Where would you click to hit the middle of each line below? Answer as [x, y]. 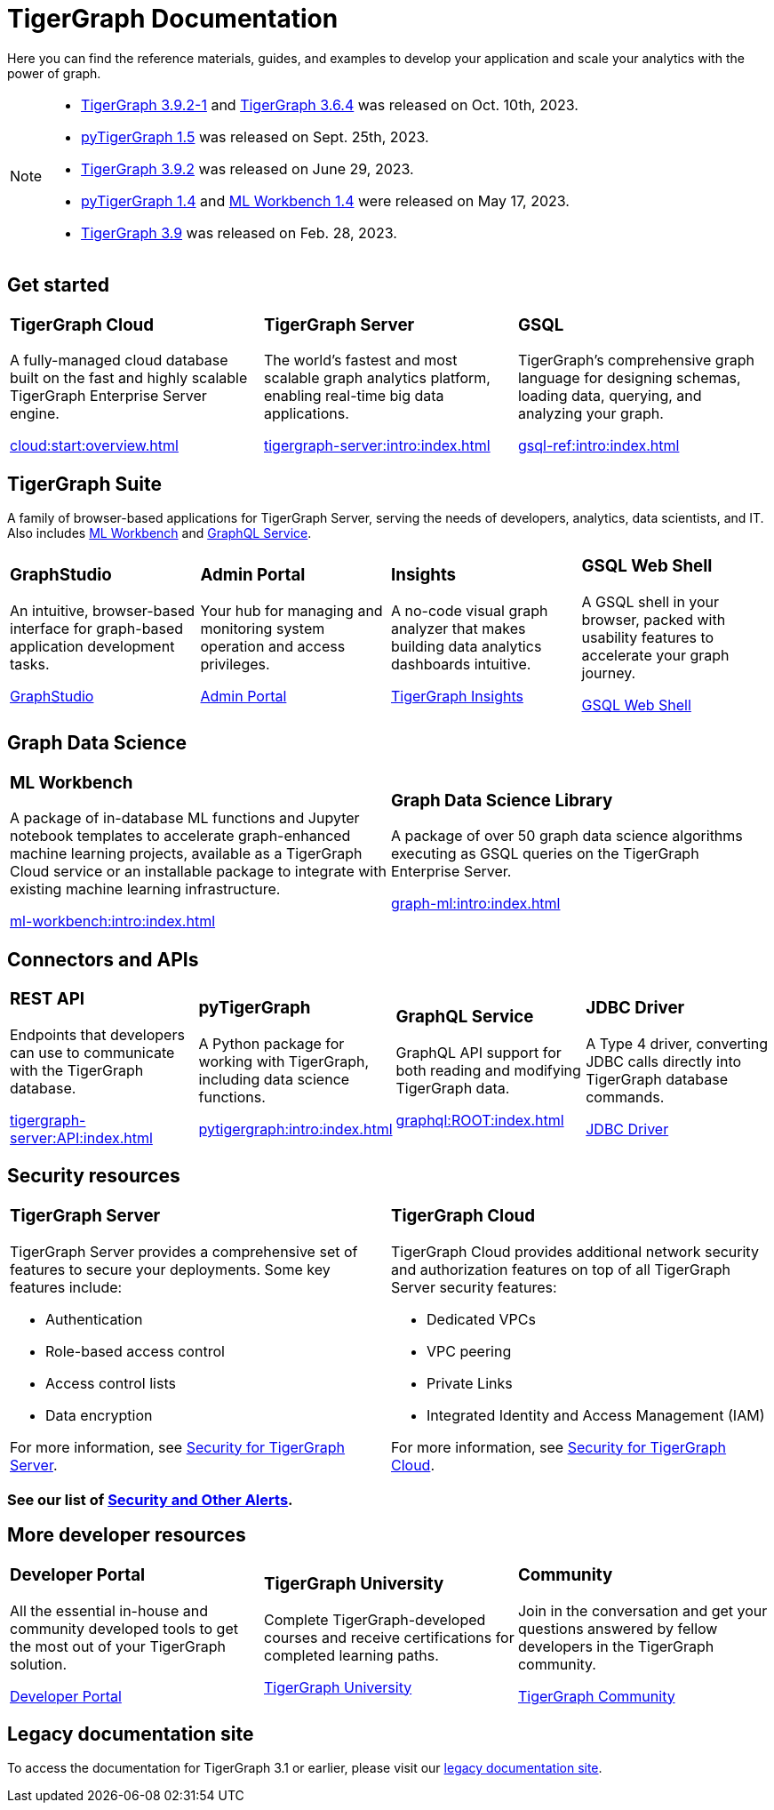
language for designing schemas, [629, 378]
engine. [35, 414]
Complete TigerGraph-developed [375, 1619]
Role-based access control [135, 1351]
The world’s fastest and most [360, 360]
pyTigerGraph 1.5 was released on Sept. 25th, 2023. [255, 136]
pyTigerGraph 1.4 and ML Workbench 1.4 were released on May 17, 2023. [325, 200]
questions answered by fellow [618, 1628]
